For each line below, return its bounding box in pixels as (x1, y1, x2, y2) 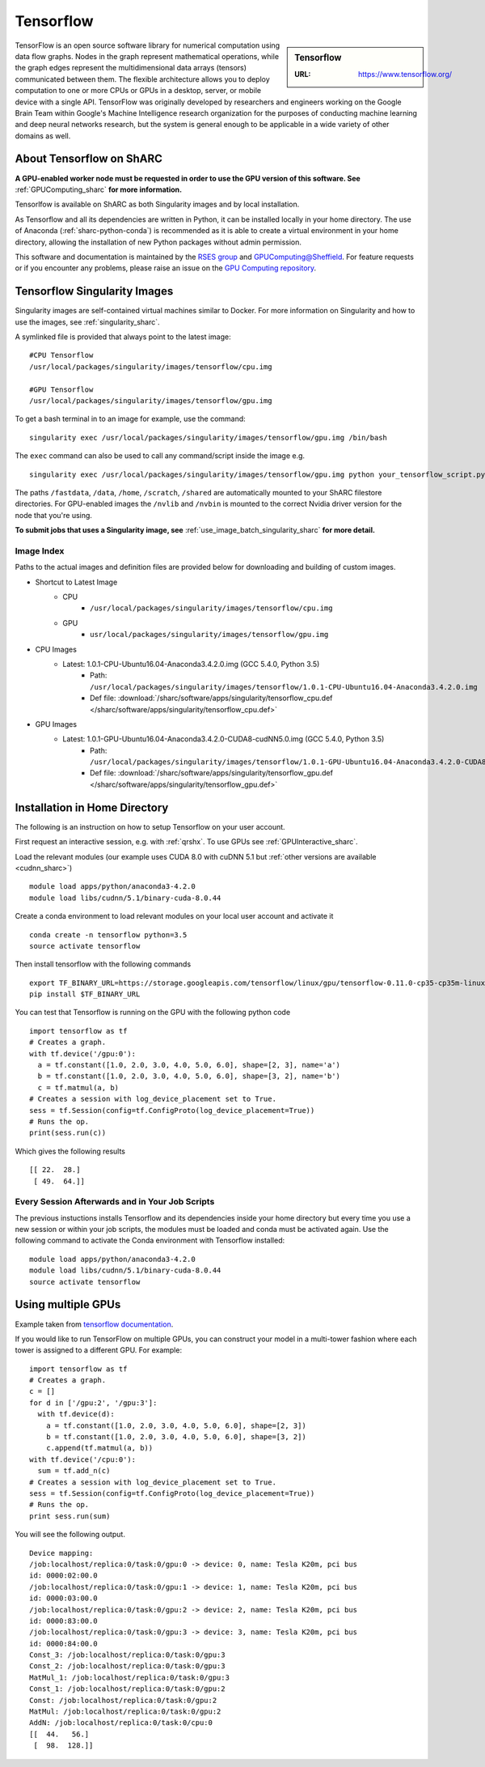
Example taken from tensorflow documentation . (15, 1319, 174, 1329)
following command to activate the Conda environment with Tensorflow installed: (15, 1235, 285, 1246)
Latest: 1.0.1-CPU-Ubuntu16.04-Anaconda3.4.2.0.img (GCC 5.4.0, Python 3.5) (62, 659, 320, 669)
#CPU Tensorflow (29, 350, 94, 360)
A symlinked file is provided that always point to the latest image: (15, 332, 231, 342)
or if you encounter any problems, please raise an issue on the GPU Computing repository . (15, 263, 317, 273)
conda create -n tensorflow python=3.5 (29, 930, 188, 939)
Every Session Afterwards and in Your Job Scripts (15, 1196, 215, 1208)
